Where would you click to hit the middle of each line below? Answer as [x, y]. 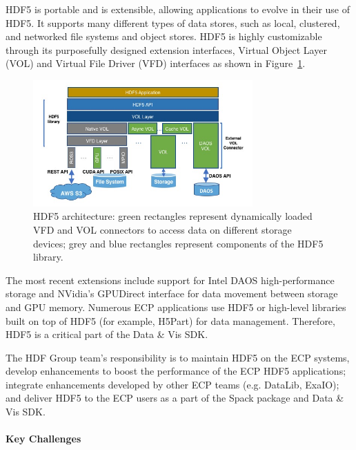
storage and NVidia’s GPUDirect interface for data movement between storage [172, 293]
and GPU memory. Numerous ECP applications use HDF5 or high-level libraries [176, 307]
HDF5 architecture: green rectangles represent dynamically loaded [173, 216]
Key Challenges [43, 439]
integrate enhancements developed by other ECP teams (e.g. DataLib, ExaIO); [172, 384]
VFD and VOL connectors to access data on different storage [162, 229]
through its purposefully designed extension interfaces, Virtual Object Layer [166, 49]
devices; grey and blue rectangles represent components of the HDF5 [178, 243]
